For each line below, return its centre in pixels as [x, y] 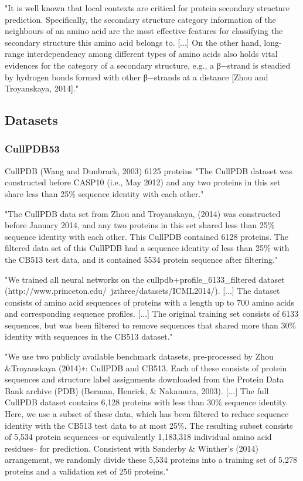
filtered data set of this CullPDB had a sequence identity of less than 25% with [147, 248]
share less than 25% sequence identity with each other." [104, 193]
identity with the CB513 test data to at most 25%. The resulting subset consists [149, 425]
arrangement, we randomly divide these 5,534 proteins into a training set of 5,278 [151, 460]
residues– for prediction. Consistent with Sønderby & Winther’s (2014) [132, 448]
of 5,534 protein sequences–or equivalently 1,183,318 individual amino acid [138, 437]
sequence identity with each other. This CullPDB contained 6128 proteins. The [147, 236]
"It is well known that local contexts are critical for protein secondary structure [147, 8]
